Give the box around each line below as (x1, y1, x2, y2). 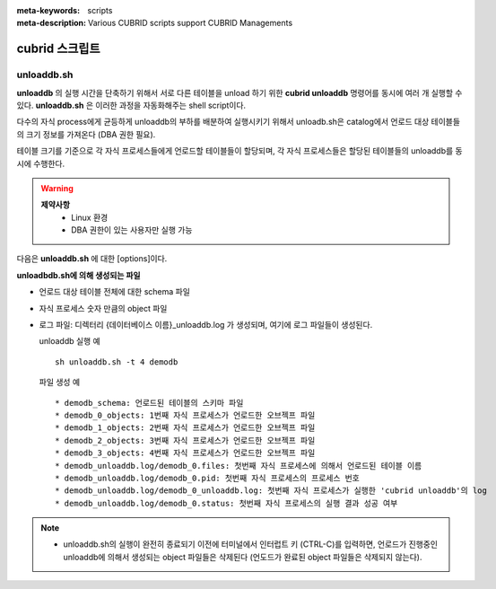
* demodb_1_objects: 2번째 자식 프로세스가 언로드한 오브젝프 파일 (55, 423, 316, 433)
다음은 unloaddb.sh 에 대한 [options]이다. (16, 253, 168, 264)
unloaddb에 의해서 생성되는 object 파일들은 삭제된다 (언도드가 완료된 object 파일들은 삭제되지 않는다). (63, 551, 422, 562)
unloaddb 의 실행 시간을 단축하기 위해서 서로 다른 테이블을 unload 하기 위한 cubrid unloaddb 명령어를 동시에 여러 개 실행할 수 (16, 87, 463, 98)
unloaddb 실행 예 (39, 336, 100, 347)
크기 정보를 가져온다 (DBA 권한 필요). (25, 128, 156, 139)
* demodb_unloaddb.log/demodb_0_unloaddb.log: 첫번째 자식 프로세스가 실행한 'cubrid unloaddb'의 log (55, 486, 488, 496)
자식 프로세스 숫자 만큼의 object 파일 (39, 303, 168, 313)
